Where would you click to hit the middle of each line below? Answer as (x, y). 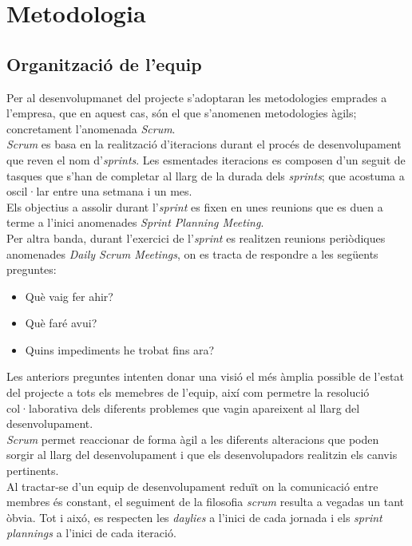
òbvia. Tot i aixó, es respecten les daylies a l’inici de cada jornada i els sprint (194, 517)
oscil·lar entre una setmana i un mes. (99, 191)
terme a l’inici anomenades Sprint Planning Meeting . (135, 222)
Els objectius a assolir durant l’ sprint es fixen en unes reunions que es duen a (195, 206)
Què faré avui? (61, 323)
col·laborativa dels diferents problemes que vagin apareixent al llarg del (183, 408)
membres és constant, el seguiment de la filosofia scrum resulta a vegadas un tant (206, 502)
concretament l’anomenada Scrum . (91, 128)
